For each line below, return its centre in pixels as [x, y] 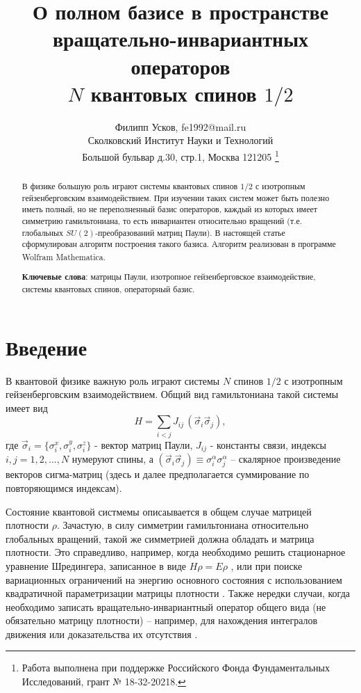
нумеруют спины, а [112, 459]
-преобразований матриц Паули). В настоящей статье [190, 232]
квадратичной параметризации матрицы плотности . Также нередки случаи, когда [178, 593]
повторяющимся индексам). [64, 487]
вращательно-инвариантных [180, 39]
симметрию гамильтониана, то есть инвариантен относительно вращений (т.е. [162, 220]
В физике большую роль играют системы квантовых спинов [130, 185]
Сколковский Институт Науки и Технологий [180, 140]
